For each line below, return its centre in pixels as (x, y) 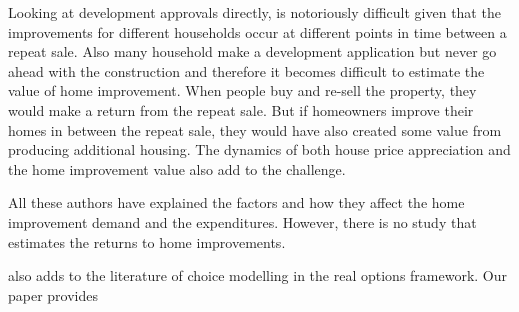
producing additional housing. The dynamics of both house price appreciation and (259, 149)
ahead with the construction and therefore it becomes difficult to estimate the (246, 70)
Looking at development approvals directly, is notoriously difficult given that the (254, 12)
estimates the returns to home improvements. (147, 241)
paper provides (53, 294)
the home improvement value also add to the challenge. (177, 168)
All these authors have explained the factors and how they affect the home (236, 202)
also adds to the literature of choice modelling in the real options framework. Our (258, 275)
